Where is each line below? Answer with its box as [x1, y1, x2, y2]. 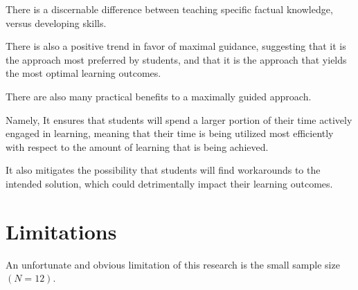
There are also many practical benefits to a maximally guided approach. [6, 89, 312, 103]
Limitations [6, 217, 117, 245]
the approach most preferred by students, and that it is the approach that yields [6, 52, 347, 66]
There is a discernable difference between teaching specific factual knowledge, [6, 2, 333, 16]
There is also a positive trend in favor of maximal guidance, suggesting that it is [6, 39, 346, 53]
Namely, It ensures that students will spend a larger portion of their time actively [6, 112, 352, 127]
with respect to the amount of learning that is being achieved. [6, 139, 269, 154]
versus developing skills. [6, 15, 107, 30]
